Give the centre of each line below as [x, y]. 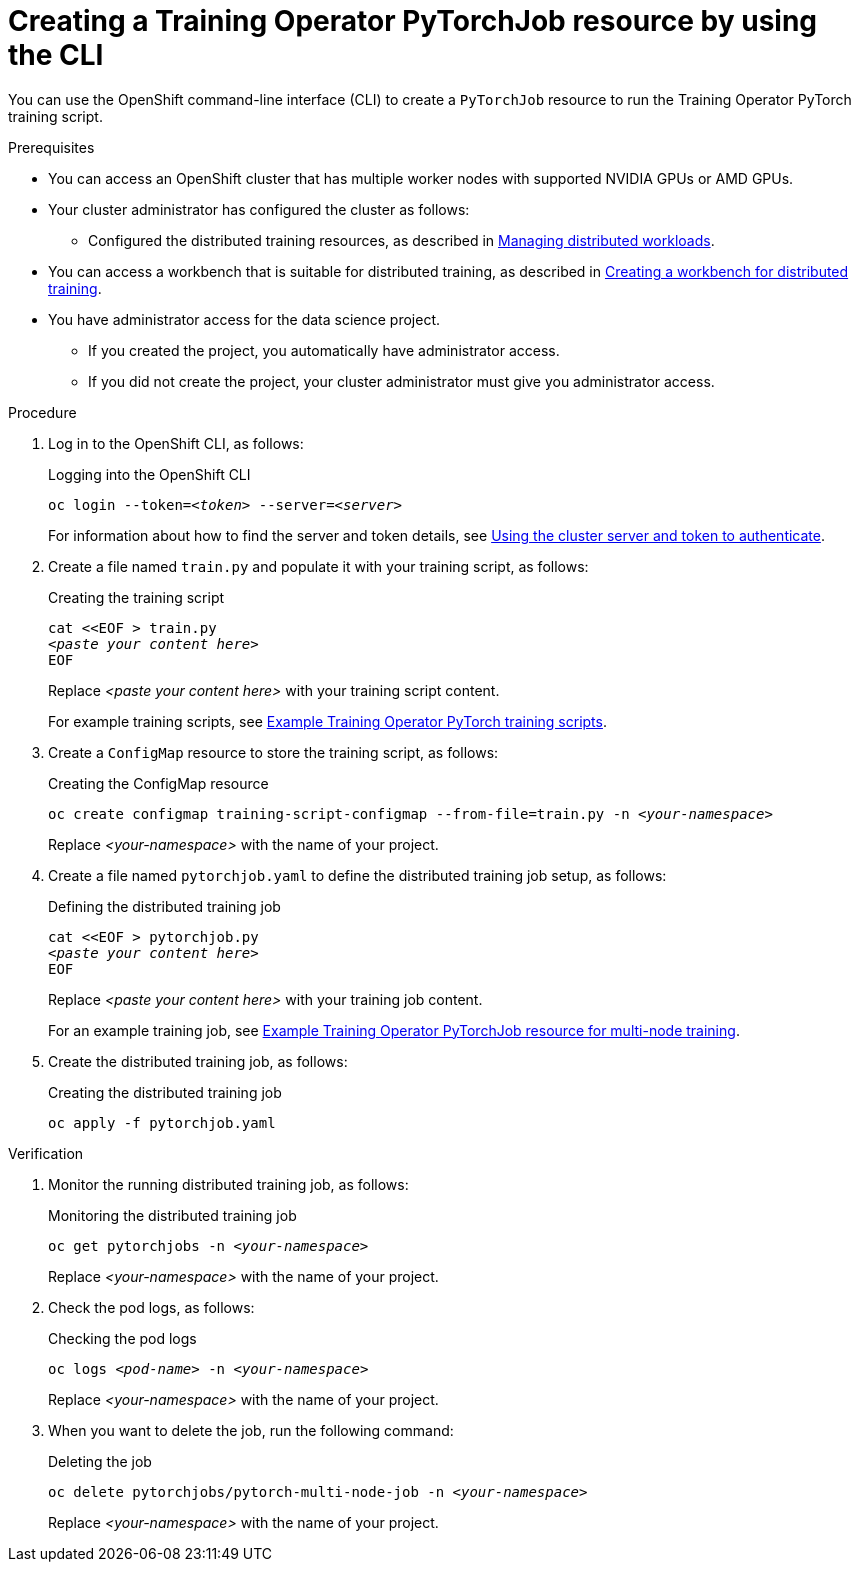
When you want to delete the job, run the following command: [251, 1430]
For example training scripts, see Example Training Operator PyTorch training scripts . [327, 721]
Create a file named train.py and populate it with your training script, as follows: [318, 566]
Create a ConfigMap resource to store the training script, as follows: [273, 752]
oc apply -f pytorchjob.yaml [162, 1122]
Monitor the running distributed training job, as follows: [228, 1184]
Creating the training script [136, 597]
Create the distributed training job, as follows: [198, 1061]
